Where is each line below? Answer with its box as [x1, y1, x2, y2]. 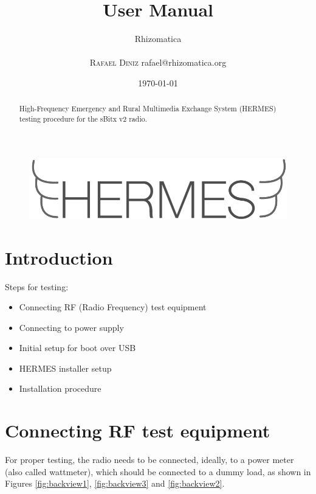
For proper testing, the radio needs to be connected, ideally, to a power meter [5, 453, 294, 466]
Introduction [5, 245, 113, 270]
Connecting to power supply [19, 321, 124, 333]
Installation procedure [19, 382, 101, 395]
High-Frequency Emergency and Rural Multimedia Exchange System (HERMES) [19, 103, 276, 114]
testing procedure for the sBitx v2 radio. [19, 113, 147, 123]
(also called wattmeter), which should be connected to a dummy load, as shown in [5, 465, 311, 478]
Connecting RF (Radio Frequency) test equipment [19, 301, 207, 313]
